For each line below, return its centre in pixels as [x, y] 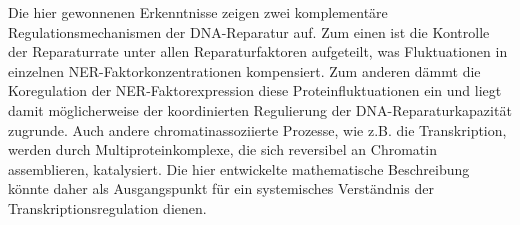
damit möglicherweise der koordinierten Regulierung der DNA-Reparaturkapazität [260, 109]
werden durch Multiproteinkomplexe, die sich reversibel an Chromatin [222, 149]
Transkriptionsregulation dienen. [107, 207]
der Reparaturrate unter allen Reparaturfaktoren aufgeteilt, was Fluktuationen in [258, 51]
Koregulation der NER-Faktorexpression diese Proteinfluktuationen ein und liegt [255, 90]
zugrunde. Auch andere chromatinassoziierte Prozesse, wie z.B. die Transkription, [257, 129]
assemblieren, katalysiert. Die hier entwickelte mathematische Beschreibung [239, 168]
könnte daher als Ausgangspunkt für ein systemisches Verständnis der [221, 188]
